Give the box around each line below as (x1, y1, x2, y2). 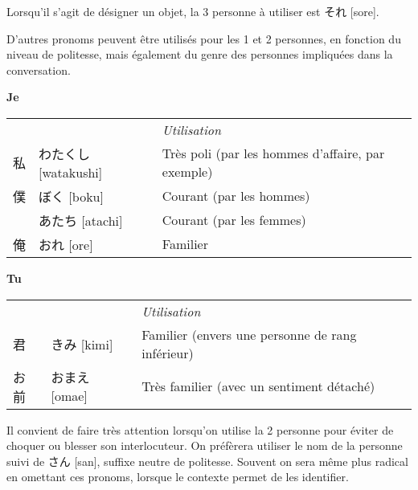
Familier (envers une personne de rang (141, 325, 357, 344)
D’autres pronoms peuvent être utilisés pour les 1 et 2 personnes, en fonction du (6, 30, 401, 47)
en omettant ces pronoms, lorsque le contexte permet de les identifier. (6, 468, 349, 485)
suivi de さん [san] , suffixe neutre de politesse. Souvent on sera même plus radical (6, 452, 408, 469)
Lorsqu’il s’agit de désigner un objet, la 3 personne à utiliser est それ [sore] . (6, 3, 379, 19)
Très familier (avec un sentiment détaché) (141, 377, 375, 396)
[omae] (51, 386, 88, 406)
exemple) (162, 162, 213, 182)
